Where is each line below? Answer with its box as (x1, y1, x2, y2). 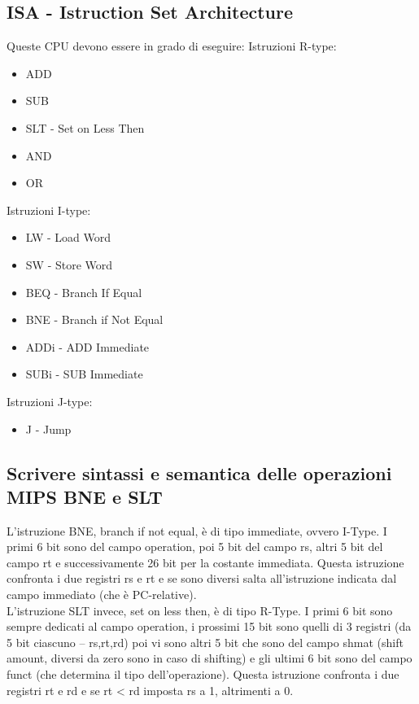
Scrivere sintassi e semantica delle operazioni (7, 460, 392, 485)
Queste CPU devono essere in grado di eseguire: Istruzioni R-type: (7, 37, 337, 55)
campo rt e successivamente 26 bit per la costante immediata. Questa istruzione (7, 553, 404, 571)
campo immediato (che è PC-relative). (7, 586, 197, 603)
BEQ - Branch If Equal (25, 283, 142, 300)
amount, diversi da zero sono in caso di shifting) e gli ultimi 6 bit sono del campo (7, 649, 412, 667)
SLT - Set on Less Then (25, 119, 145, 136)
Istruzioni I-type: (7, 201, 91, 218)
